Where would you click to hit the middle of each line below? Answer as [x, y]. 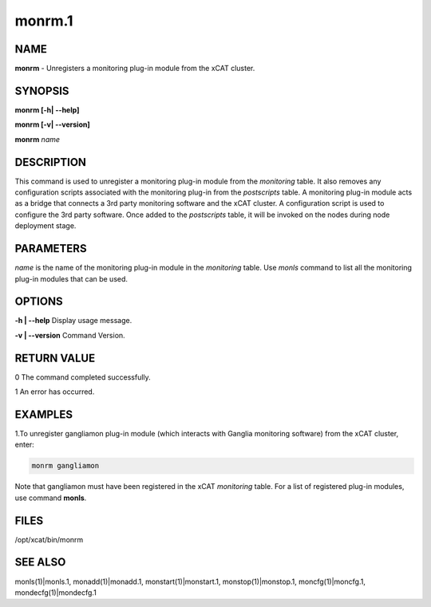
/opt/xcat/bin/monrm [49, 539]
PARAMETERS [51, 248]
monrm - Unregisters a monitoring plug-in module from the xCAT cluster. [135, 69]
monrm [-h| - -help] [47, 110]
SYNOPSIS [42, 91]
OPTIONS [39, 302]
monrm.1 [44, 21]
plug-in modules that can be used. [71, 278]
